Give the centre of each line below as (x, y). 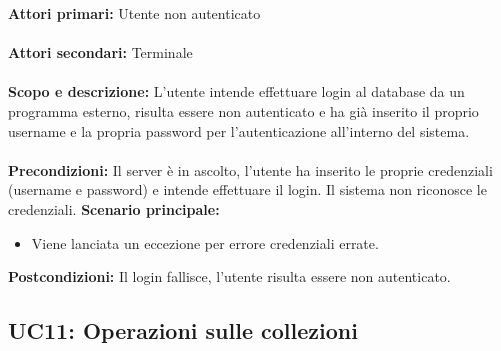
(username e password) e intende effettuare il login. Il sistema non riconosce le (247, 189)
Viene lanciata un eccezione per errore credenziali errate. (205, 242)
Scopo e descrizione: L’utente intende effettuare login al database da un (236, 91)
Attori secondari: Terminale (100, 52)
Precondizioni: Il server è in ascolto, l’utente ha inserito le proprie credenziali (250, 169)
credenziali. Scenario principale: (114, 208)
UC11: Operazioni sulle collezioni (183, 330)
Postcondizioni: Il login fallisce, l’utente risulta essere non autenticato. (229, 276)
